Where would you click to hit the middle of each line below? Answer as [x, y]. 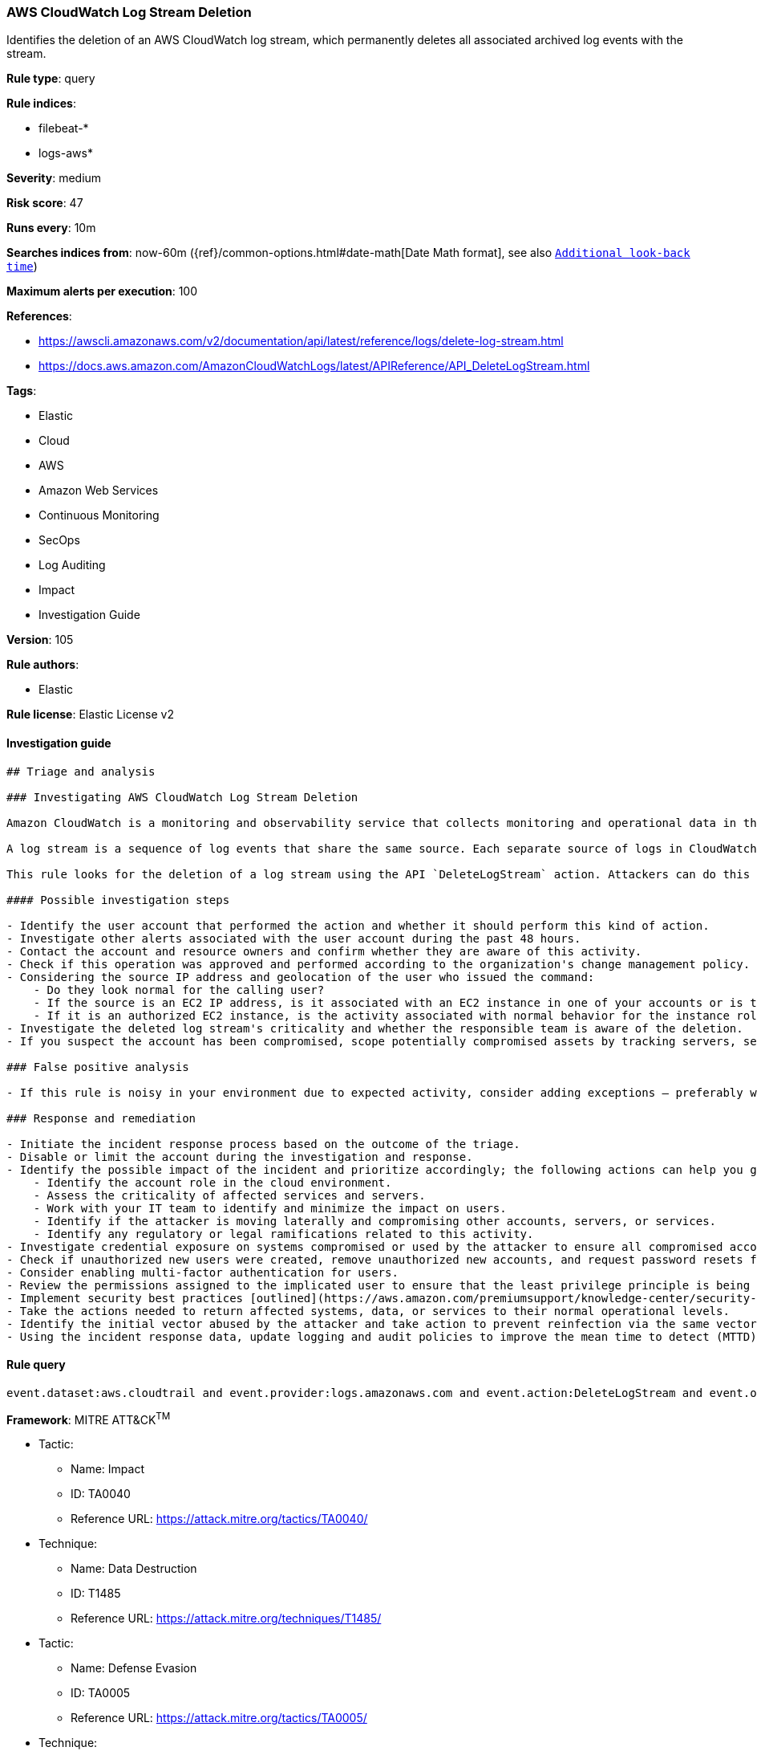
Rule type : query [51, 79]
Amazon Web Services [99, 491]
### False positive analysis [98, 1067]
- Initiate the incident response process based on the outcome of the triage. [263, 1144]
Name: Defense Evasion [134, 1668]
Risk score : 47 [45, 203]
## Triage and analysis [81, 771]
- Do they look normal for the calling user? [179, 990]
